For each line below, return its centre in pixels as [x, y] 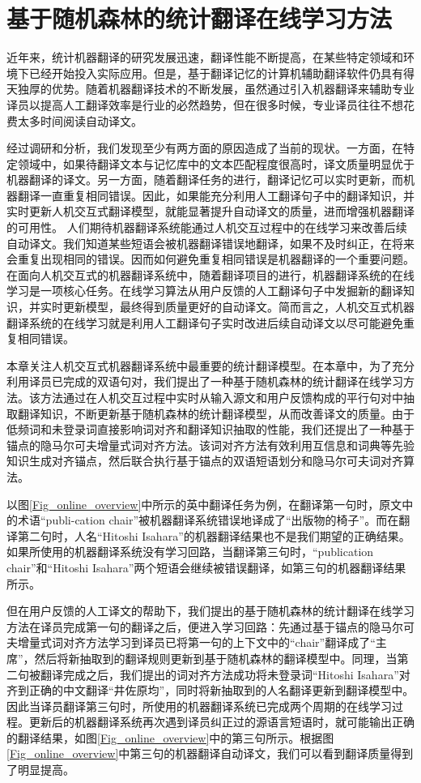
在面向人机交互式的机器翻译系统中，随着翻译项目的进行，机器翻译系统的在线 [210, 274]
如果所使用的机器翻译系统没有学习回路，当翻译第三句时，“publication [190, 552]
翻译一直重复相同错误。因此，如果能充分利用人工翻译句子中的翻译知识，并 [216, 195]
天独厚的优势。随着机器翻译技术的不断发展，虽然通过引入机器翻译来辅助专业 [210, 89]
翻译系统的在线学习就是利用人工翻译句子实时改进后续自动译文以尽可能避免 [205, 322]
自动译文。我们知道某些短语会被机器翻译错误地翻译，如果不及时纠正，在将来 [210, 243]
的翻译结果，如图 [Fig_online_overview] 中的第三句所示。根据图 [170, 737]
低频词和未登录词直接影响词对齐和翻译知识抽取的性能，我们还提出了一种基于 [210, 429]
